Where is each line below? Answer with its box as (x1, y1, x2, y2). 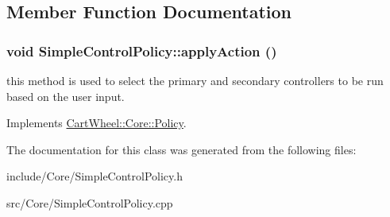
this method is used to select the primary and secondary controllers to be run (6, 72, 384, 88)
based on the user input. (6, 87, 125, 104)
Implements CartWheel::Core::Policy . (6, 114, 187, 131)
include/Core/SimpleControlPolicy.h (6, 168, 183, 184)
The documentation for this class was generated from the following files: (6, 141, 357, 157)
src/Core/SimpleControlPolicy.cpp (6, 194, 173, 211)
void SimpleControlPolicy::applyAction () (6, 41, 277, 60)
